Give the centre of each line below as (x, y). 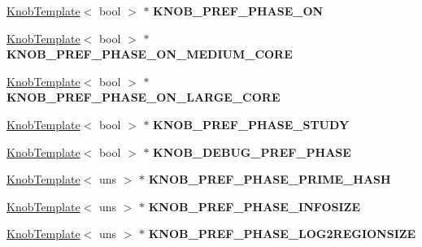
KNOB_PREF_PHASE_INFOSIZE (255, 206)
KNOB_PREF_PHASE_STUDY (251, 124)
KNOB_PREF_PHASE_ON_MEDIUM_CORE (150, 54)
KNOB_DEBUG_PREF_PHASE (252, 152)
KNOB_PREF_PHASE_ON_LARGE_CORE (144, 97)
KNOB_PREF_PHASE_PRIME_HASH (270, 179)
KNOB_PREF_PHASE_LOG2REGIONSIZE (282, 234)
